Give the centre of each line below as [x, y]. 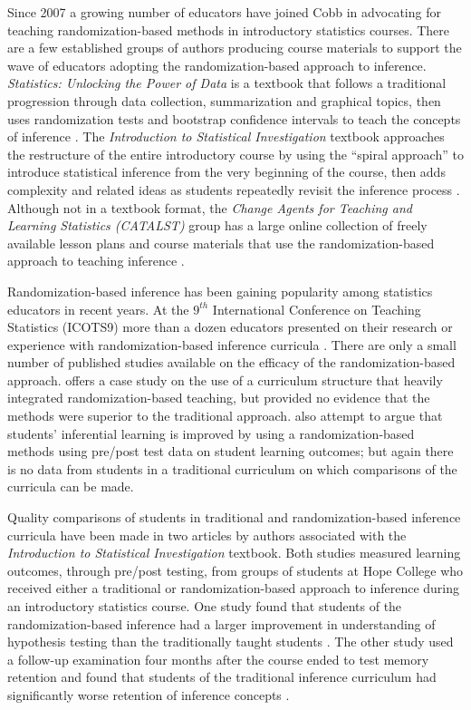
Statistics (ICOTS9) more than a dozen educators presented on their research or [230, 327]
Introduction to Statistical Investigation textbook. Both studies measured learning [234, 553]
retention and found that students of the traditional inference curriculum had [222, 677]
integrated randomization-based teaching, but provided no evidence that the [219, 398]
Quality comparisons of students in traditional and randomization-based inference [234, 517]
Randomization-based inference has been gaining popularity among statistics [220, 291]
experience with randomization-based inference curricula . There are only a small [232, 344]
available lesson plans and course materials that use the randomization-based [221, 243]
